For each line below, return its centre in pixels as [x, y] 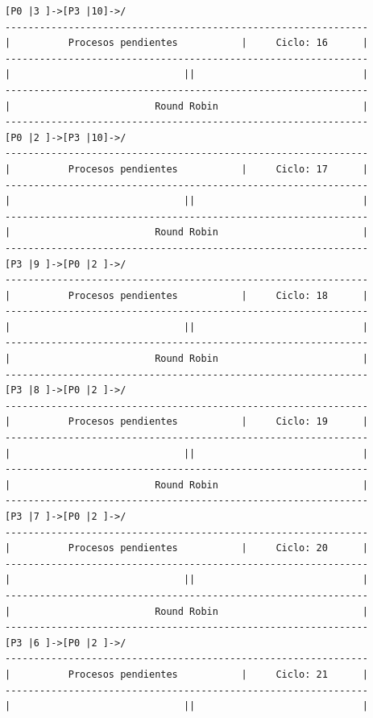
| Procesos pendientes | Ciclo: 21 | [187, 674]
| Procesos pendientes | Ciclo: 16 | [187, 43]
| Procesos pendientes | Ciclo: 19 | [187, 422]
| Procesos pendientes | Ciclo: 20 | [187, 548]
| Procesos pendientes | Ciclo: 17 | [187, 169]
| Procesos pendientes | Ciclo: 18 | [187, 295]
